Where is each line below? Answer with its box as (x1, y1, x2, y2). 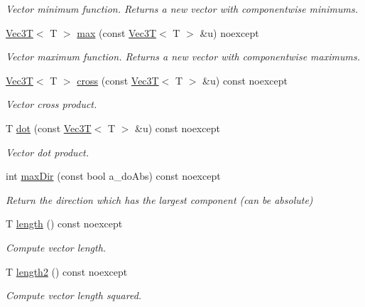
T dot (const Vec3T (6, 120, 92, 135)
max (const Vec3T (77, 25, 156, 40)
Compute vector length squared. (6, 288, 142, 303)
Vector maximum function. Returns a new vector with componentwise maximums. (6, 49, 360, 64)
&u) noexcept (200, 25, 259, 40)
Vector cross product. (6, 97, 97, 112)
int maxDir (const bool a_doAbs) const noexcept (6, 168, 221, 183)
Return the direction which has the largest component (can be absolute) (6, 192, 313, 207)
